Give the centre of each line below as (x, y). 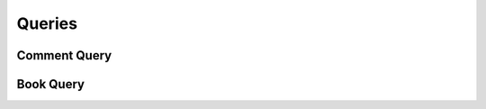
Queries (47, 23)
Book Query (51, 84)
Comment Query (64, 55)
